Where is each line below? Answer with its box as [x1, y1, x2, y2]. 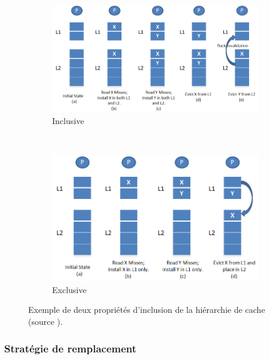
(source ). [28, 315, 63, 327]
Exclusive [52, 283, 87, 295]
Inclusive [52, 114, 84, 126]
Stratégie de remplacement [4, 340, 136, 355]
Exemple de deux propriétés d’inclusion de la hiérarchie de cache [28, 303, 265, 316]
